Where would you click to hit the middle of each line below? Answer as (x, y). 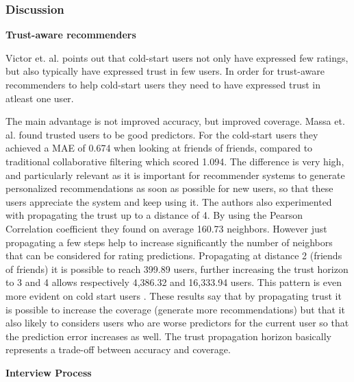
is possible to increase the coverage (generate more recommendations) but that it (175, 309)
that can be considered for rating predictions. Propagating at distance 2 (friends (174, 255)
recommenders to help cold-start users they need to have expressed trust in (163, 84)
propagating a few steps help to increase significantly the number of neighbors (169, 242)
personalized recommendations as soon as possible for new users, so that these (169, 188)
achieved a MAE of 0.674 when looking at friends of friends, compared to (159, 148)
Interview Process (49, 372)
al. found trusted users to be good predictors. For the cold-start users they (162, 134)
